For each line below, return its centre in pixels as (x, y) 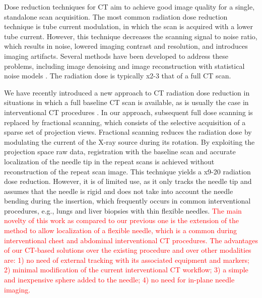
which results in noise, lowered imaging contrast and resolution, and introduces (126, 46)
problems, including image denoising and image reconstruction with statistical (124, 66)
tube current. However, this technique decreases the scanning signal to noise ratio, (131, 36)
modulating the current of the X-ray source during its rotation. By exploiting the (129, 141)
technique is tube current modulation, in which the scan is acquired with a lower (128, 26)
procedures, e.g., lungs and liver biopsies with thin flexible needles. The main (123, 210)
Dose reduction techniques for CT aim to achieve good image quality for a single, (129, 7)
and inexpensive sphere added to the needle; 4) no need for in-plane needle (119, 280)
